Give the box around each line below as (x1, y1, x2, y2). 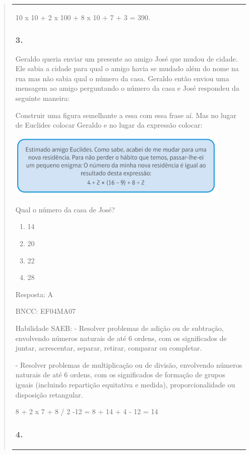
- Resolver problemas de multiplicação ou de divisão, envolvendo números (15, 359, 242, 370)
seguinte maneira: (15, 92, 70, 103)
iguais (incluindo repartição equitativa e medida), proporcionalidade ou (15, 379, 235, 389)
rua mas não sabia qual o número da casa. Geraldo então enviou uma (15, 73, 229, 83)
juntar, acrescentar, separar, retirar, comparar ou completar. (15, 343, 202, 353)
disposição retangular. (15, 389, 83, 400)
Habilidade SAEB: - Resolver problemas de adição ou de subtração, (15, 323, 224, 333)
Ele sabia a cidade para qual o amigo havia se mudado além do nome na (15, 63, 239, 74)
